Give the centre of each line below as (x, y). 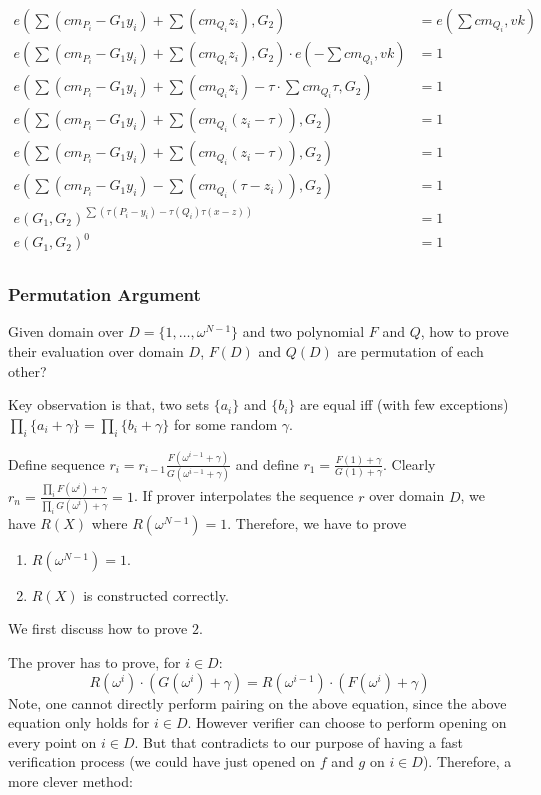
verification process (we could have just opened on (162, 761)
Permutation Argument (104, 294)
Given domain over (66, 331)
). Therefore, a (467, 761)
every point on (52, 741)
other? (27, 370)
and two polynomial (303, 331)
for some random (225, 423)
